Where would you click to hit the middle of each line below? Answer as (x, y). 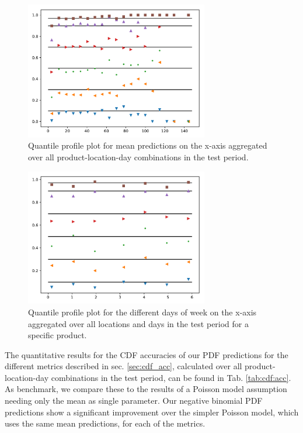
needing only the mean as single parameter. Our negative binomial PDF (134, 401)
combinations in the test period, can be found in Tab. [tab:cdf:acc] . (171, 377)
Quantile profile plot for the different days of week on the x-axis (142, 312)
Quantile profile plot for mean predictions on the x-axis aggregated (148, 145)
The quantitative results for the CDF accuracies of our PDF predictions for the (147, 354)
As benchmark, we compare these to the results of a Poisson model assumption (146, 389)
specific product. (58, 335)
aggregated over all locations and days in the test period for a (138, 323)
